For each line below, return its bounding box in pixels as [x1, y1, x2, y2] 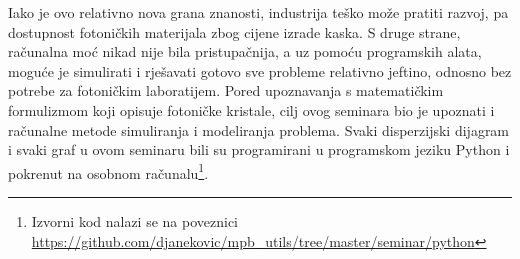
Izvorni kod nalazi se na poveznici [31, 211, 239, 231]
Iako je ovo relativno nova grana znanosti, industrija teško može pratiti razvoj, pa [8, 2, 509, 22]
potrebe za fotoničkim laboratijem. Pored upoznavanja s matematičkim [8, 80, 444, 101]
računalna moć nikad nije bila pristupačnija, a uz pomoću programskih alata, [8, 41, 482, 62]
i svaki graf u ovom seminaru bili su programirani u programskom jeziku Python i [8, 139, 510, 160]
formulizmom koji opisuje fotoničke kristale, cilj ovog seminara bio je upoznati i [8, 99, 495, 120]
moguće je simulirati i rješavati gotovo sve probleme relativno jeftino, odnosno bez [8, 60, 512, 81]
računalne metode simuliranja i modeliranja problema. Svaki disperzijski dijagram [8, 119, 510, 140]
